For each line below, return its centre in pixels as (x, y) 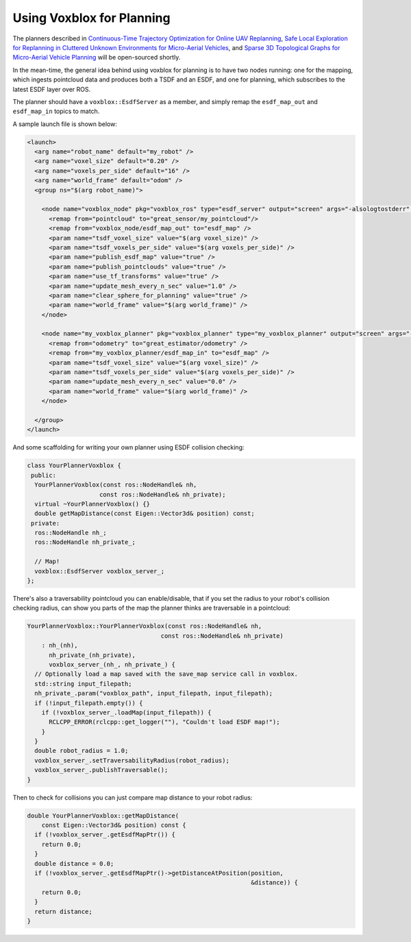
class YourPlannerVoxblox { (74, 466)
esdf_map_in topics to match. (56, 111)
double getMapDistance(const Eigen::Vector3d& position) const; (145, 513)
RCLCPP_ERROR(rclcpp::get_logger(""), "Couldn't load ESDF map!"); (164, 722)
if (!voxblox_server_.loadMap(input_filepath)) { (126, 712)
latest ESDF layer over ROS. (52, 89)
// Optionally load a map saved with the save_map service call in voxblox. (166, 674)
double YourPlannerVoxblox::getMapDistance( (103, 816)
